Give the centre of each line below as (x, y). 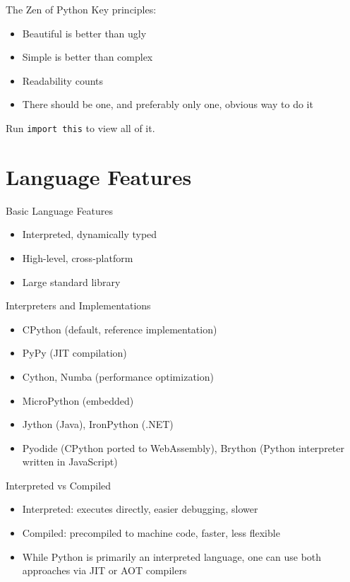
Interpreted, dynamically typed (90, 234)
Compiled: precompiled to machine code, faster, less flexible (151, 533)
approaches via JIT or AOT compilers (104, 570)
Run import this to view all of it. (80, 127)
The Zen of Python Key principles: (81, 9)
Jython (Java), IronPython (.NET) (98, 424)
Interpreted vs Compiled (59, 485)
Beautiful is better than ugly (84, 33)
